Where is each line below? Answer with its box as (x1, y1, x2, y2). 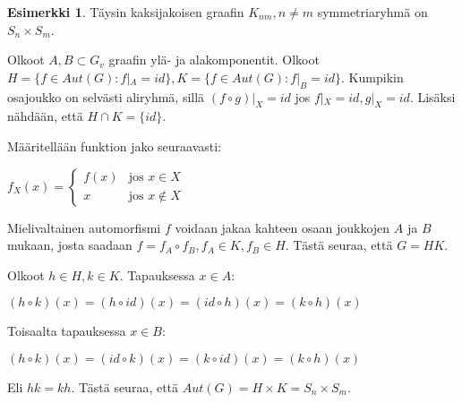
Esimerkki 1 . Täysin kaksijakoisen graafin (7, 3, 244, 21)
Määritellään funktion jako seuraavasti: (7, 136, 222, 155)
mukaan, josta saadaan (7, 236, 133, 254)
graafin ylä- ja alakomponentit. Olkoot (108, 50, 320, 69)
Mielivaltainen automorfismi (7, 218, 161, 236)
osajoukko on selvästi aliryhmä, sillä (7, 87, 205, 106)
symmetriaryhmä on (317, 3, 428, 21)
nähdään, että (7, 107, 83, 125)
